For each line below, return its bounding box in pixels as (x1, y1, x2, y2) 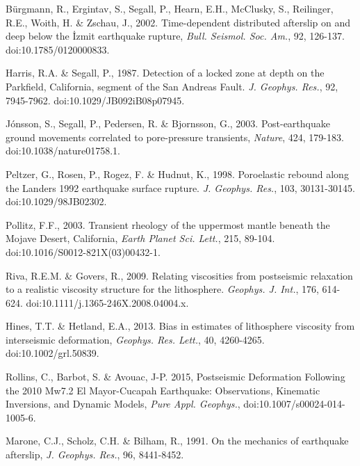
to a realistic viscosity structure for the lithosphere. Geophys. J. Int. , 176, (6, 282, 319, 296)
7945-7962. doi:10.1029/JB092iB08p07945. (6, 93, 185, 107)
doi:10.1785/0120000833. (6, 42, 110, 56)
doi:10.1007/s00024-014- (243, 396, 345, 411)
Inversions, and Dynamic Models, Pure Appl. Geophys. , (6, 396, 240, 411)
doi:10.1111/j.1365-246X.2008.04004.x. (26, 295, 189, 310)
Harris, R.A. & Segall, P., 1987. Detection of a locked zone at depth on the (6, 65, 325, 80)
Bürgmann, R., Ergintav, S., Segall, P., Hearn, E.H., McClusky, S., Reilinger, (6, 1, 334, 15)
